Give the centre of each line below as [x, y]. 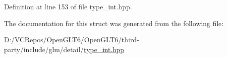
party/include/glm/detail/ [44, 49]
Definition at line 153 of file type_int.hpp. [68, 6]
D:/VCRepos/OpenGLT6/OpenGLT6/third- [72, 40]
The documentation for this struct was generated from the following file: [114, 23]
